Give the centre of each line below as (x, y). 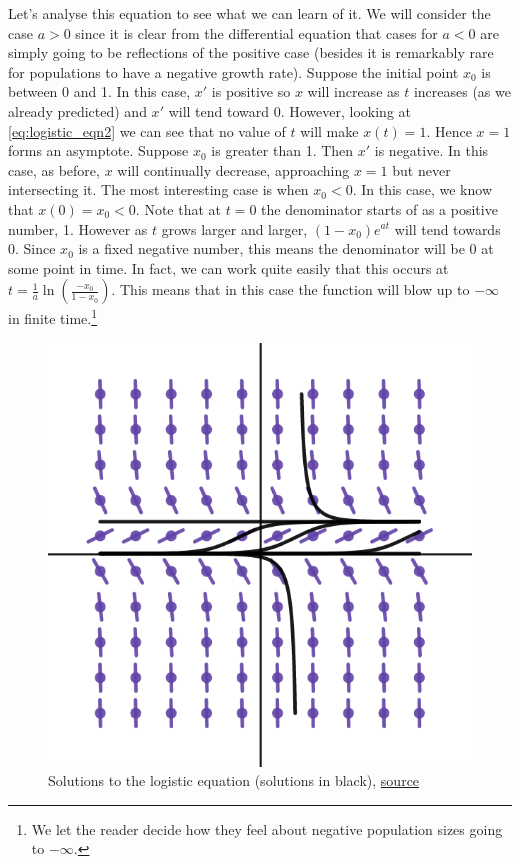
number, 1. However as (78, 228)
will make (329, 130)
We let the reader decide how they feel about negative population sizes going (267, 828)
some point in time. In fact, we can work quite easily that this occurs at (228, 267)
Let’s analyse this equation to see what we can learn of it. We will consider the (249, 13)
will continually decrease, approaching (233, 169)
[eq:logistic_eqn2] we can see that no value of (147, 130)
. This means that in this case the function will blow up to (290, 289)
